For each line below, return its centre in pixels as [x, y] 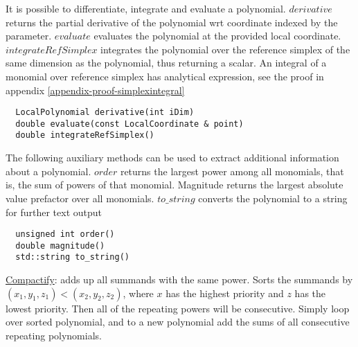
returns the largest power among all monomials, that [232, 171]
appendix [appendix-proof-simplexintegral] [95, 90]
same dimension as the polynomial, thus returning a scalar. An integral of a [166, 63]
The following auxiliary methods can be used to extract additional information [172, 158]
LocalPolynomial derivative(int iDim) [105, 113]
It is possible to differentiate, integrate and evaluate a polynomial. [146, 8]
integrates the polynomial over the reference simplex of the [225, 49]
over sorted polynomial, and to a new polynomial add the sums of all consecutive [178, 322]
